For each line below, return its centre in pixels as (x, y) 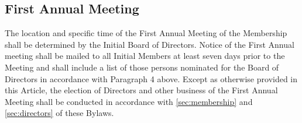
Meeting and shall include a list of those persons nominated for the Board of (142, 67)
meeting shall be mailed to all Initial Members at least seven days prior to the (145, 56)
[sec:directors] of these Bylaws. (59, 113)
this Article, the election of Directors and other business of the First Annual (141, 90)
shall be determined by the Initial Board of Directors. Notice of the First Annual (150, 44)
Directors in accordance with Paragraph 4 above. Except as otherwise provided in (151, 78)
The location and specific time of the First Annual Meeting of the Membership (146, 33)
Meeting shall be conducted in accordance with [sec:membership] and (129, 101)
